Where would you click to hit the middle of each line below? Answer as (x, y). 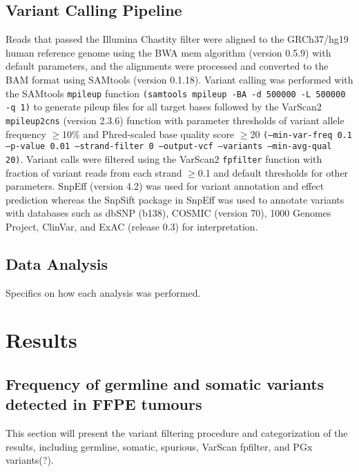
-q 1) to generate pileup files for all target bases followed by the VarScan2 (164, 107)
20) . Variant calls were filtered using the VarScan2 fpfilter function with (164, 158)
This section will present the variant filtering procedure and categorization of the (177, 433)
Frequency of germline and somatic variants (165, 384)
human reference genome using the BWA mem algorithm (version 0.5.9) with (168, 52)
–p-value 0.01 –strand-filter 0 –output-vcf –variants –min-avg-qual (169, 147)
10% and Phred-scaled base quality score (148, 134)
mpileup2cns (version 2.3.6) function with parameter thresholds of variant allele (175, 120)
